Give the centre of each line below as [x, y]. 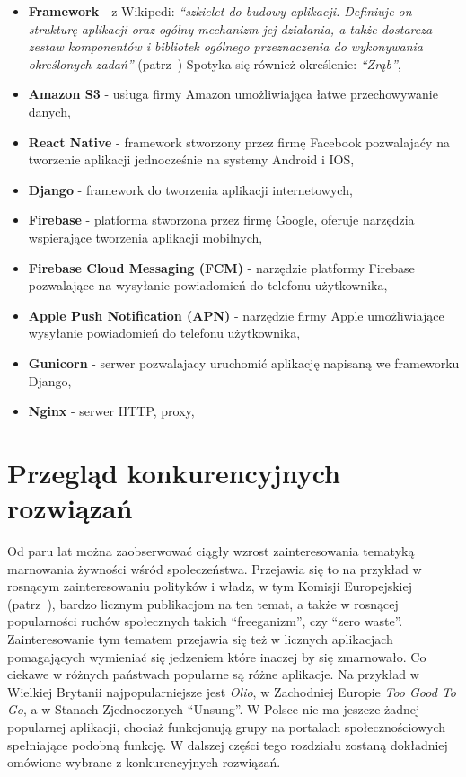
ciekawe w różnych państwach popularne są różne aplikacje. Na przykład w [213, 674]
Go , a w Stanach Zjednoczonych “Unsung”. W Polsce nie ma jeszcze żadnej [214, 709]
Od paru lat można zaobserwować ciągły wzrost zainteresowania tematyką [211, 551]
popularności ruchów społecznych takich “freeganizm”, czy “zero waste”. [205, 621]
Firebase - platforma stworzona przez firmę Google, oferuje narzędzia [221, 220]
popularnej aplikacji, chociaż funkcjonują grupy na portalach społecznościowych [227, 726]
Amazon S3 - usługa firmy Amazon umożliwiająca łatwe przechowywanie [233, 94]
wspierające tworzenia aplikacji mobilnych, [145, 237]
